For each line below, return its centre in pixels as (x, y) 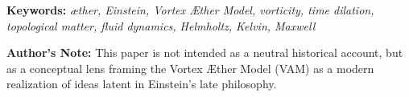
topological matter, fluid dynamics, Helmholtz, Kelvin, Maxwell (161, 25)
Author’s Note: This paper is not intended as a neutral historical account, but (205, 53)
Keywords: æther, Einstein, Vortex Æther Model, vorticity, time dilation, (190, 10)
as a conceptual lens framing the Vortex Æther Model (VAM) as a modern (190, 68)
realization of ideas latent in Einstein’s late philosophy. (142, 84)
